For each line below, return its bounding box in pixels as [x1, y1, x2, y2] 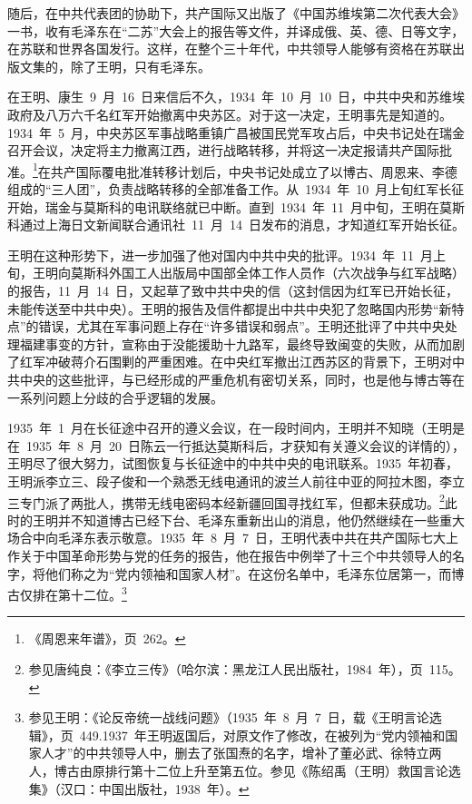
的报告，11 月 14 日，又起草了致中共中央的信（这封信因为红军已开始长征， [7, 280, 458, 299]
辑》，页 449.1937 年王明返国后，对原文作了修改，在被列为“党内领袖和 [28, 725, 446, 744]
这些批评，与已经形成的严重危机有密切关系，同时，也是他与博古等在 [57, 369, 465, 388]
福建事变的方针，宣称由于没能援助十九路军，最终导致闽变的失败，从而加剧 [19, 334, 465, 353]
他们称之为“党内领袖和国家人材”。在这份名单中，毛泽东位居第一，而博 [44, 564, 465, 583]
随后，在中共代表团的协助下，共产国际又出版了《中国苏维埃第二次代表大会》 [7, 4, 465, 22]
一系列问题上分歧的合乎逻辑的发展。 [7, 387, 223, 407]
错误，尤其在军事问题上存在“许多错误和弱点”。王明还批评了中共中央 [38, 317, 445, 336]
